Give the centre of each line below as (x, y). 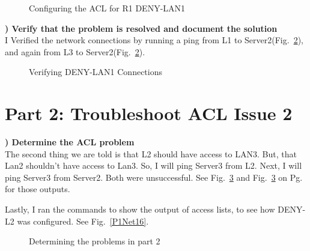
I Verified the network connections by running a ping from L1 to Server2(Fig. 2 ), (154, 40)
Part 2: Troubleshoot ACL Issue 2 (149, 113)
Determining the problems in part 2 (95, 241)
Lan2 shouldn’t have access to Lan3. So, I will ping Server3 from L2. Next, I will (153, 165)
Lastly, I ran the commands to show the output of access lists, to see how (140, 209)
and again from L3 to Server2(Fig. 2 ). (75, 51)
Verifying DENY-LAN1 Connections (96, 72)
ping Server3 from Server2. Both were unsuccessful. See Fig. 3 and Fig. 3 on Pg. (154, 177)
